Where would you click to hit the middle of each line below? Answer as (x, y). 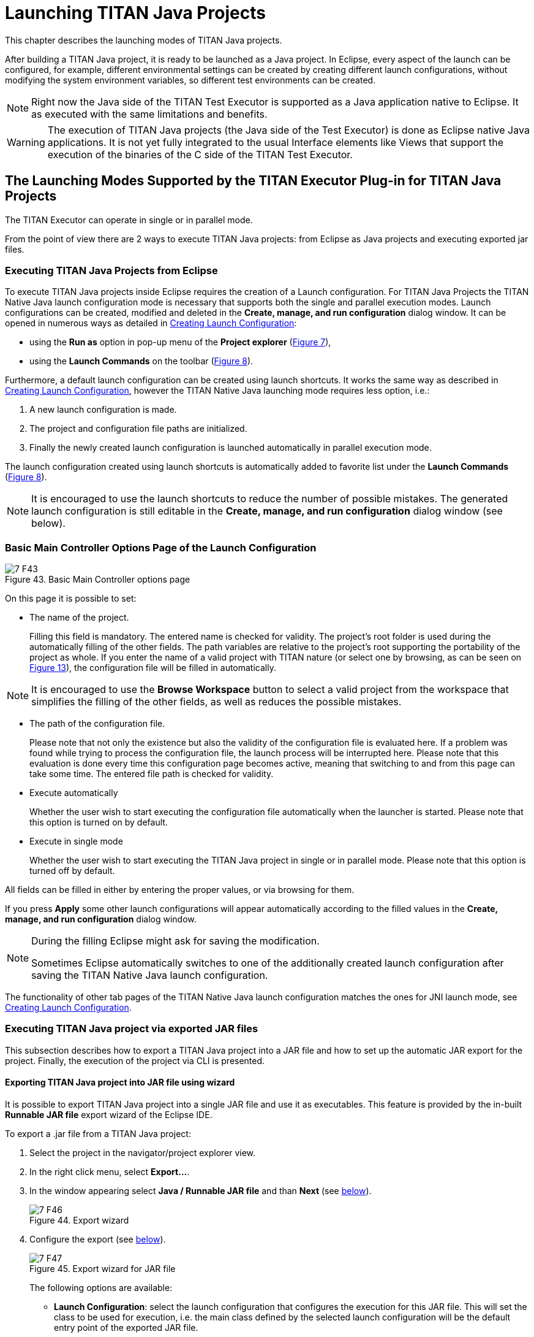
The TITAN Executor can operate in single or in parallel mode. (129, 220)
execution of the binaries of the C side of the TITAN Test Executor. (200, 154)
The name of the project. (79, 618)
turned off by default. (72, 871)
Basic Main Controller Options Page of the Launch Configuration (161, 547)
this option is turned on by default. (99, 822)
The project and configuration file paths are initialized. (138, 429)
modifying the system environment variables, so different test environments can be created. (190, 80)
